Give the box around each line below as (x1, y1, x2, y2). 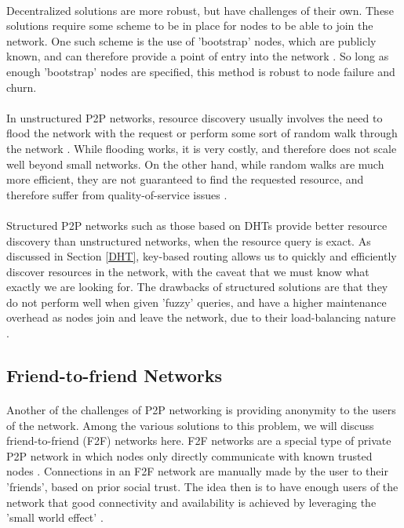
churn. (6, 78, 37, 95)
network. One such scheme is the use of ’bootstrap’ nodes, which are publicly (6, 32, 377, 49)
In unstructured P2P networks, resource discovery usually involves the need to (6, 109, 383, 126)
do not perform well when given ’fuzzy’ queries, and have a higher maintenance (6, 293, 387, 310)
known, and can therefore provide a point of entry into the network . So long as (6, 48, 389, 64)
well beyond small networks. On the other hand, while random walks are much (6, 155, 384, 172)
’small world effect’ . (6, 509, 104, 526)
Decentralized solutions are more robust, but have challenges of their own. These (6, 2, 394, 18)
